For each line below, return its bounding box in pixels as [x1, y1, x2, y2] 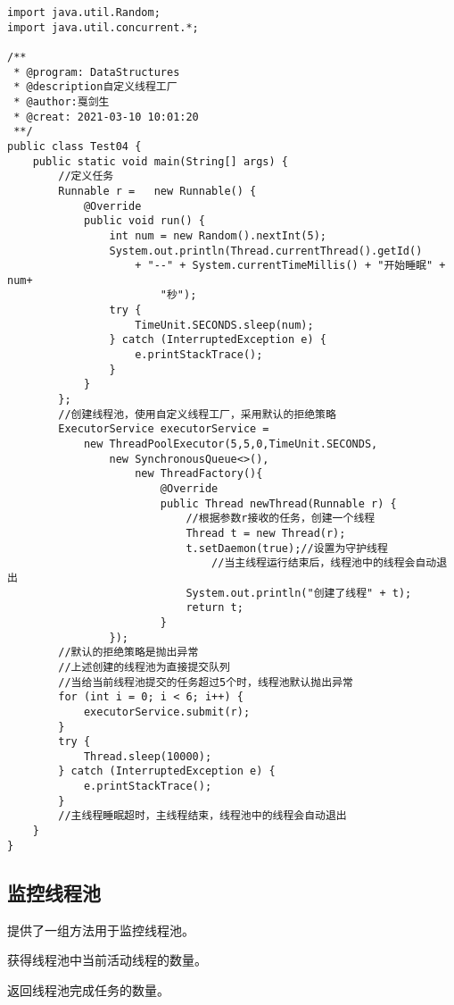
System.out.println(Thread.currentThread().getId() [109, 244, 423, 257]
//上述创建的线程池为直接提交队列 [58, 660, 230, 674]
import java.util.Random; [7, 6, 161, 19]
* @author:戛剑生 [13, 95, 110, 108]
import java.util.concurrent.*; [7, 21, 199, 34]
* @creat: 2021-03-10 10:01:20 [13, 110, 199, 123]
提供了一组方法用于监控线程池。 [7, 920, 194, 939]
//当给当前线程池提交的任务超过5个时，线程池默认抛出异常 [58, 675, 353, 689]
